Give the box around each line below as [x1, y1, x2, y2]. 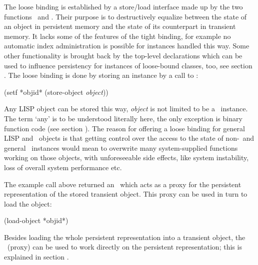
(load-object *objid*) [4, 215, 68, 226]
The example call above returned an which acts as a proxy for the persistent [4, 179, 241, 189]
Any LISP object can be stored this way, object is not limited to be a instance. [4, 103, 248, 114]
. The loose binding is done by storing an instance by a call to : [4, 70, 198, 80]
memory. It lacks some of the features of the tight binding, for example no [4, 30, 231, 41]
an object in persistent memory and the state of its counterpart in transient [4, 21, 236, 31]
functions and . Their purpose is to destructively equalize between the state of [4, 11, 247, 21]
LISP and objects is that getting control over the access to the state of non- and [4, 133, 254, 143]
